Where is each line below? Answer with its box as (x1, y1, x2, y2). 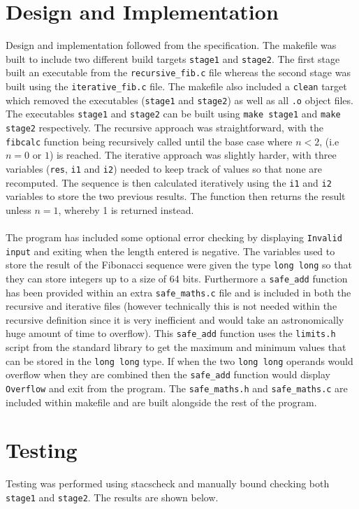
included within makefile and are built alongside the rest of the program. (6, 394, 317, 409)
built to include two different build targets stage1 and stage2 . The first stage (6, 51, 340, 66)
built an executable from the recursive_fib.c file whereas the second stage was (6, 65, 351, 80)
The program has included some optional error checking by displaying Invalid (6, 230, 342, 244)
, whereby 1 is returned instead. (58, 202, 194, 217)
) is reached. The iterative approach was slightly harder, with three (49, 148, 337, 162)
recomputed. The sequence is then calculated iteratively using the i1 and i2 (6, 175, 332, 189)
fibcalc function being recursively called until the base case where (6, 134, 293, 148)
